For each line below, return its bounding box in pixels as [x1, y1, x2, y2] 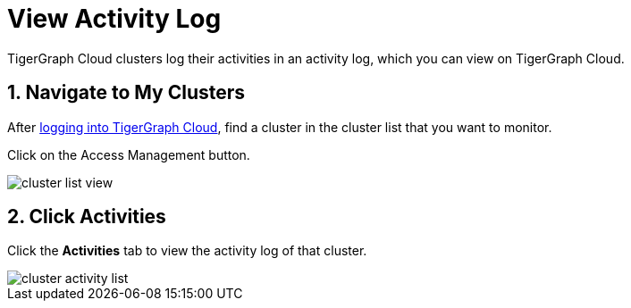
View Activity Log [7, 4, 222, 34]
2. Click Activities [7, 205, 166, 229]
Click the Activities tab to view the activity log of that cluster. [7, 243, 367, 259]
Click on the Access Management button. [7, 146, 250, 162]
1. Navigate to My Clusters [7, 81, 246, 104]
